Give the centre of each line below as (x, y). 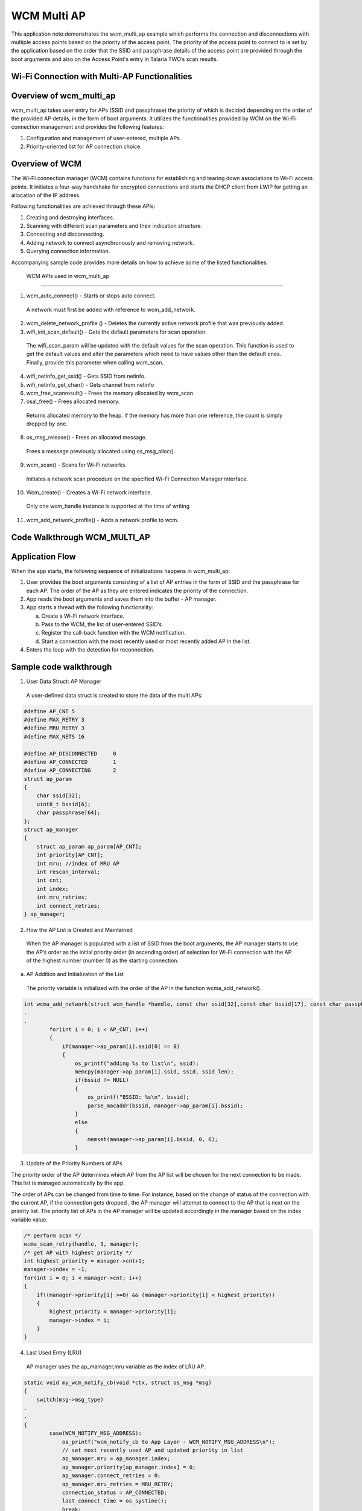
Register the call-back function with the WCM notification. (113, 633)
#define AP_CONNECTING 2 (70, 770)
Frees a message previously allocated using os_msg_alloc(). (101, 451)
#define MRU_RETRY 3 (54, 728)
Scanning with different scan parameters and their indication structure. (114, 226)
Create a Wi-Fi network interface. (83, 616)
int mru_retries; (62, 897)
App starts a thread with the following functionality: (90, 607)
